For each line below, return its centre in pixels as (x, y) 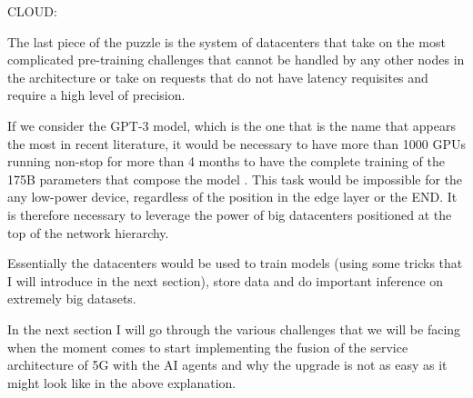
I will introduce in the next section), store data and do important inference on (226, 280)
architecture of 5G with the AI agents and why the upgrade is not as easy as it (227, 365)
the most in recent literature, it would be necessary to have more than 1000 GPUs (236, 143)
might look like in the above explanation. (122, 382)
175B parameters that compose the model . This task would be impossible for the (235, 179)
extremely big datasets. (72, 298)
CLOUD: (32, 11)
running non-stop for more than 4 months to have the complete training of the (226, 161)
